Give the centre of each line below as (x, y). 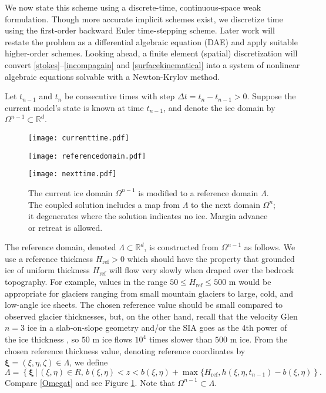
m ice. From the (259, 339)
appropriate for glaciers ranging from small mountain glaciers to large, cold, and (149, 293)
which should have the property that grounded (211, 258)
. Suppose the (271, 96)
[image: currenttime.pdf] (79, 138)
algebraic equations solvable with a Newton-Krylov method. (112, 76)
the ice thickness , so (42, 339)
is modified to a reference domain (198, 192)
